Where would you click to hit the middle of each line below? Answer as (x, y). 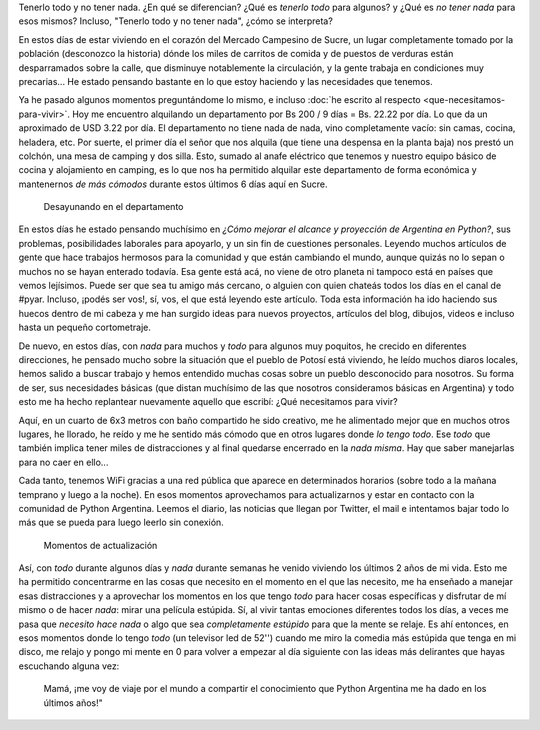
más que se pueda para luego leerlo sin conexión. (121, 522)
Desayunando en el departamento (113, 207)
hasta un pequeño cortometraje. (85, 327)
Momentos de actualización (100, 545)
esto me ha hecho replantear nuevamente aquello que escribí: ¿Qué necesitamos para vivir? (208, 402)
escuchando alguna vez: (69, 666)
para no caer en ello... (63, 462)
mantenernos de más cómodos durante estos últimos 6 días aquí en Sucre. (173, 184)
